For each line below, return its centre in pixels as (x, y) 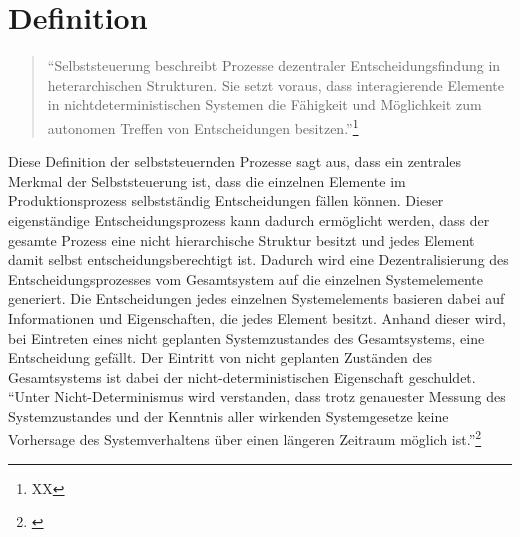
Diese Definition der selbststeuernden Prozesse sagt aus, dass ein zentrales (235, 161)
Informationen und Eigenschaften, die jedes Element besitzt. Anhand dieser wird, (257, 317)
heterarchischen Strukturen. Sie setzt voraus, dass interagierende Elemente (276, 84)
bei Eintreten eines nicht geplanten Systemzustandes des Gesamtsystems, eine (246, 337)
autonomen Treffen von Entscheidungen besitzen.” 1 (203, 126)
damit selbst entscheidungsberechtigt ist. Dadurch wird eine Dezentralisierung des (258, 259)
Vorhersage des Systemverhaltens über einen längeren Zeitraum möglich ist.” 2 (245, 438)
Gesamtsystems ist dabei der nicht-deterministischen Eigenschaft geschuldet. (242, 376)
